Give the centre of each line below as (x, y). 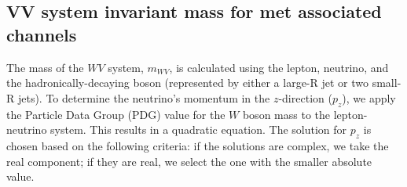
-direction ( (305, 97)
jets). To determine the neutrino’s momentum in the (144, 97)
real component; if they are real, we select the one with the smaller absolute (189, 161)
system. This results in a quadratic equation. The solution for (199, 129)
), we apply (369, 97)
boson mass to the (286, 114)
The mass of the (45, 67)
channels (42, 34)
